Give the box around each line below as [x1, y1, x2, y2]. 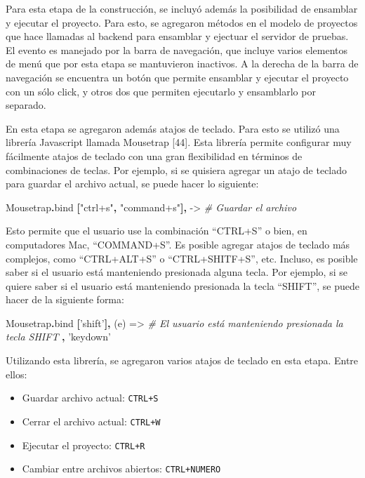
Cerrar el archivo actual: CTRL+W [22, 413, 161, 428]
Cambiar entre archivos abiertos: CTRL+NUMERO [22, 461, 221, 476]
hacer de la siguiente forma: [6, 292, 124, 307]
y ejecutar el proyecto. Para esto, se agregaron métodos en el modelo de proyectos [6, 15, 358, 29]
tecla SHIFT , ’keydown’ [6, 329, 111, 344]
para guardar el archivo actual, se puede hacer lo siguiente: [6, 176, 259, 191]
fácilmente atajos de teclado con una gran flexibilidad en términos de [6, 148, 303, 163]
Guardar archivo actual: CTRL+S [22, 390, 159, 405]
